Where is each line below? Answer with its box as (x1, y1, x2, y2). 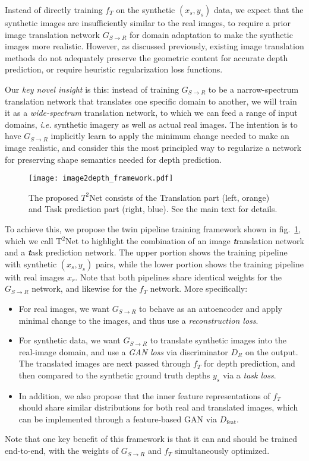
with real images (5, 270, 65, 283)
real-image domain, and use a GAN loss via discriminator (18, 345, 228, 358)
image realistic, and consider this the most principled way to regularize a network (5, 141, 302, 153)
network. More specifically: (150, 282, 248, 295)
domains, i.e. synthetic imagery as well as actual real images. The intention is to (5, 118, 298, 130)
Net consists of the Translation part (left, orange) (89, 191, 270, 203)
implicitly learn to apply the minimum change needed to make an (51, 130, 289, 142)
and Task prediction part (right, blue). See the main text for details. (29, 203, 278, 215)
